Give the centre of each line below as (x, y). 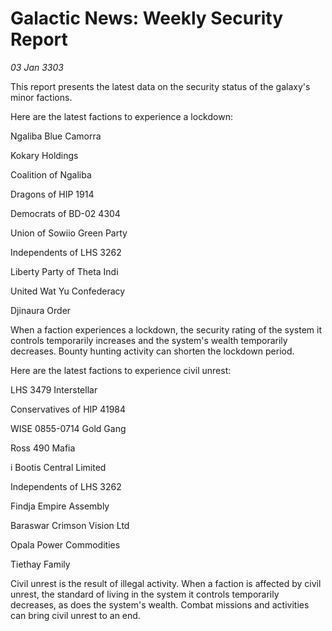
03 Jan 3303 (37, 67)
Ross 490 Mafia (43, 448)
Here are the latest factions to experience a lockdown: (121, 116)
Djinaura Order (41, 310)
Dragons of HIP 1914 (52, 194)
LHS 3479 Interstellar (54, 389)
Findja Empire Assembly (60, 506)
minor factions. (41, 97)
